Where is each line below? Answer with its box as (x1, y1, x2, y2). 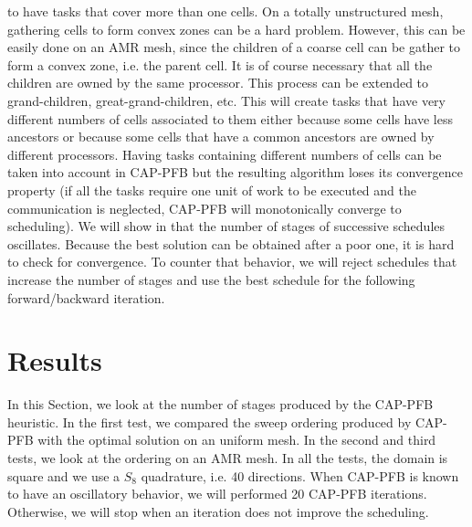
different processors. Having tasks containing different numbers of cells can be (7, 144, 442, 163)
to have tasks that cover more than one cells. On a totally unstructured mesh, (7, 2, 444, 20)
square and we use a (7, 466, 121, 485)
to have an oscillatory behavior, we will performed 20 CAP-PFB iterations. (7, 484, 427, 503)
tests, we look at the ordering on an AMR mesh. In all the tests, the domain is (7, 448, 448, 467)
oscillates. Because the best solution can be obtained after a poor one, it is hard (7, 234, 455, 253)
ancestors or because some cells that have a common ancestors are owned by (7, 127, 435, 146)
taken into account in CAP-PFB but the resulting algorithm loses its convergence (7, 163, 463, 182)
